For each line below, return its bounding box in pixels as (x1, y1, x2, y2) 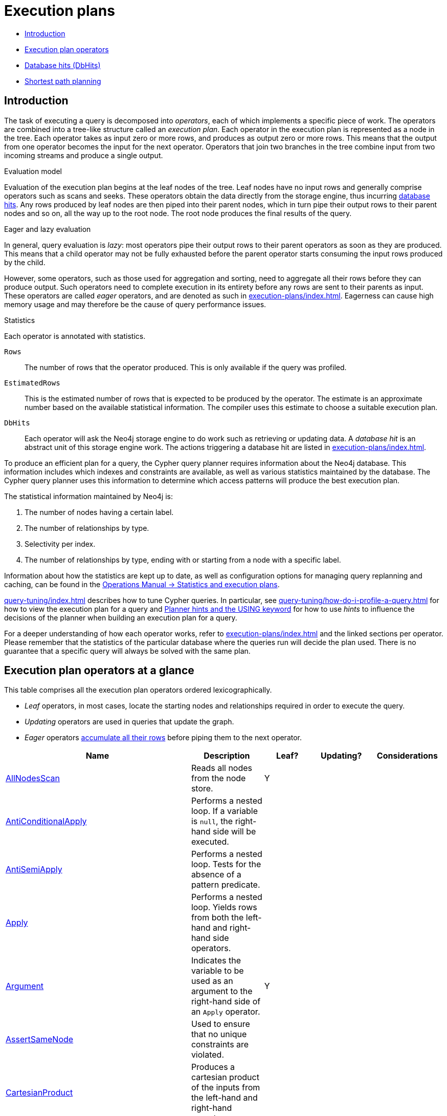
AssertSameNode (6, 1034, 74, 1045)
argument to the (191, 986, 253, 997)
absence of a (191, 869, 241, 880)
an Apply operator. (191, 1006, 260, 1017)
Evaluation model (4, 166, 62, 176)
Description (204, 750, 250, 761)
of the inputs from (191, 1082, 260, 1093)
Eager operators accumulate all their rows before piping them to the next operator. (25, 733, 302, 742)
